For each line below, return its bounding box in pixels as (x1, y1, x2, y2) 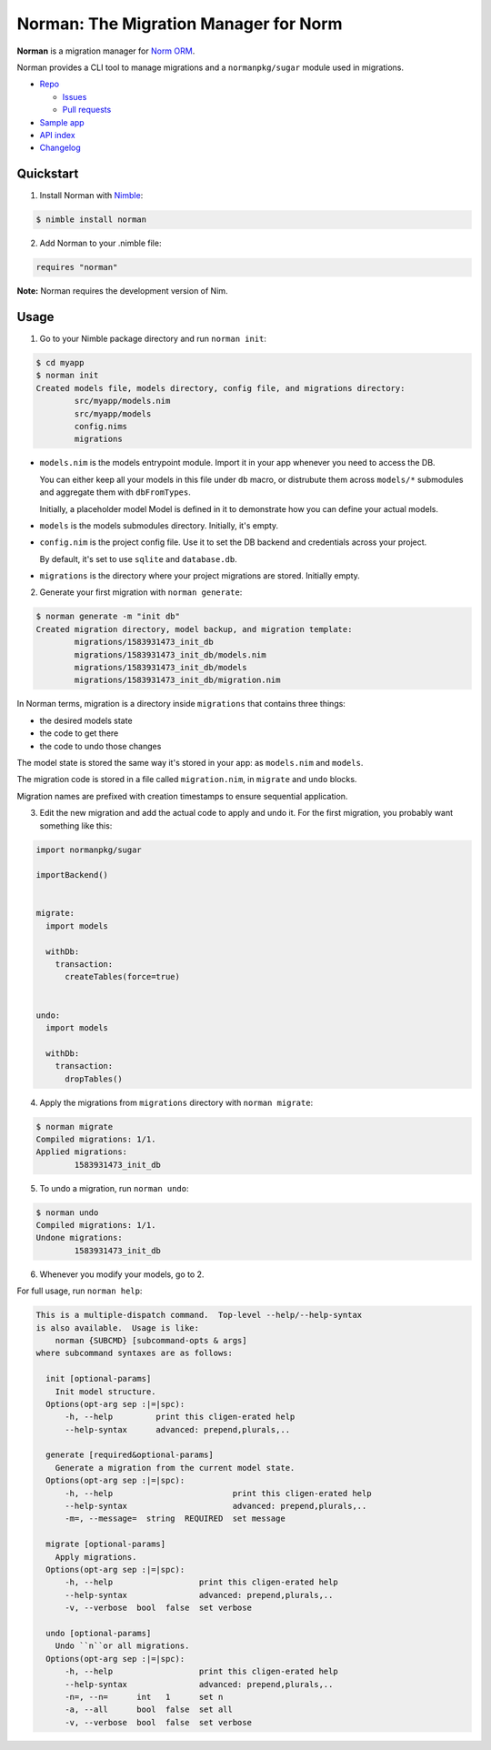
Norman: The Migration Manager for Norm (16, 14, 343, 34)
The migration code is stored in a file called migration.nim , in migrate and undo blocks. (16, 774, 357, 785)
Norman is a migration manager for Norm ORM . (16, 45, 195, 56)
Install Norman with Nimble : (39, 190, 144, 201)
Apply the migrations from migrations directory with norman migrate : (39, 1097, 314, 1108)
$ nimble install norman (35, 215, 147, 225)
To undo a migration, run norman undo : (39, 1182, 190, 1193)
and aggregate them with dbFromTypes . (39, 487, 191, 498)
